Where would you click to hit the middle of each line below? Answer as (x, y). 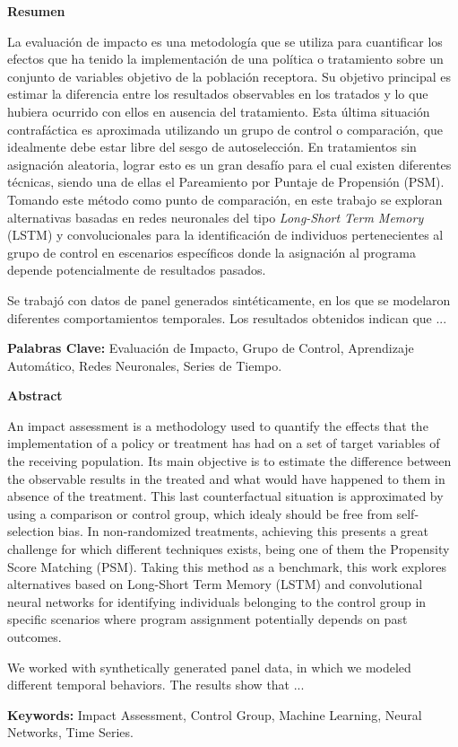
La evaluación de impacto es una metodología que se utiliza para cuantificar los (225, 41)
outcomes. (35, 637)
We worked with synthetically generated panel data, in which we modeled (209, 667)
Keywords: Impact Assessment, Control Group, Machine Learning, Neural (215, 714)
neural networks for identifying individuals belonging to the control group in (217, 601)
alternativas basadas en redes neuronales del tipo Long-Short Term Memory (216, 217)
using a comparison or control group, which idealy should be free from (200, 513)
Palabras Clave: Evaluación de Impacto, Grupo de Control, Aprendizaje (211, 348)
